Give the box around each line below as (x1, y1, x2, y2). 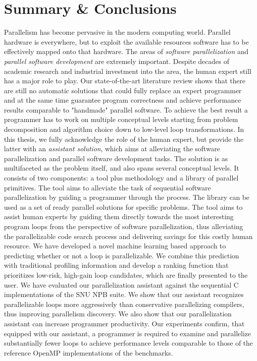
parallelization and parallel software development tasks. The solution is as (4, 153, 228, 163)
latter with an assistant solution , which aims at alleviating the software (4, 143, 220, 154)
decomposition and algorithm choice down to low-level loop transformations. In (4, 124, 244, 134)
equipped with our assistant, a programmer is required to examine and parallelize (4, 328, 251, 338)
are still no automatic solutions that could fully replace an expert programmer (4, 85, 242, 95)
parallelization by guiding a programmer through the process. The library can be (4, 192, 250, 202)
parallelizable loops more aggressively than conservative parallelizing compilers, (4, 299, 244, 309)
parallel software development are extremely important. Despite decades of (4, 56, 229, 66)
